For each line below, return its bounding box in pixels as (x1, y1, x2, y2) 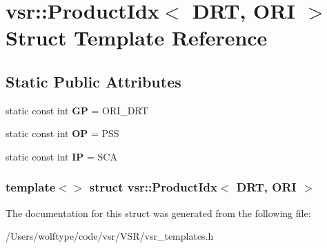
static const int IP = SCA (6, 149, 117, 163)
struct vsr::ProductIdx (89, 178, 217, 196)
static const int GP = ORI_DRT (6, 103, 148, 117)
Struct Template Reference (6, 23, 268, 52)
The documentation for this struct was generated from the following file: (6, 205, 311, 220)
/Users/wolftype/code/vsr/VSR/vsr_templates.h (6, 229, 214, 243)
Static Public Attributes (6, 70, 181, 92)
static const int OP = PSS (6, 126, 119, 141)
